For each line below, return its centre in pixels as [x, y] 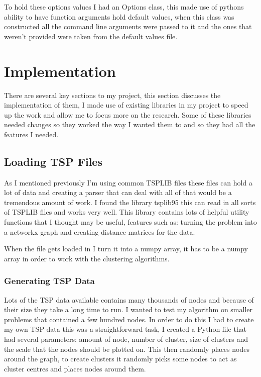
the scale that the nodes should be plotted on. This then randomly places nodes [127, 349]
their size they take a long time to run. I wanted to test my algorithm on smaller [128, 309]
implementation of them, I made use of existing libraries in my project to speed [126, 105]
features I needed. [31, 134]
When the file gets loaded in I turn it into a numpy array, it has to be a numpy [126, 249]
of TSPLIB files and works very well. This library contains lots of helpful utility [127, 212]
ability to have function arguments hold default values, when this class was [119, 16]
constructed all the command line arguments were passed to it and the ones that [128, 26]
